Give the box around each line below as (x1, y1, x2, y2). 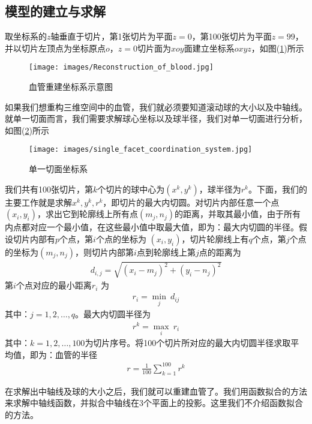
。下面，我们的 (248, 182, 307, 195)
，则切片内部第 (75, 245, 134, 258)
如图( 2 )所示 (5, 124, 49, 136)
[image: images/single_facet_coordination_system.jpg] (29, 145, 253, 154)
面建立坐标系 (184, 41, 235, 54)
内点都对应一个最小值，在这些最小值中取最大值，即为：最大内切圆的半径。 (5, 221, 299, 233)
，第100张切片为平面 (191, 30, 272, 43)
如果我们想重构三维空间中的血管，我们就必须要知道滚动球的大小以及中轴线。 (5, 100, 307, 113)
